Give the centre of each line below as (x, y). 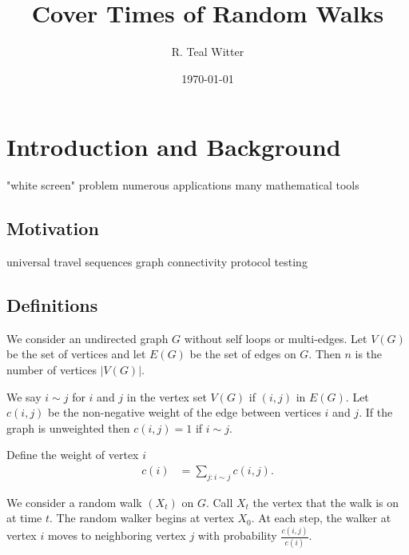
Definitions (52, 305)
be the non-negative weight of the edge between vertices (185, 412)
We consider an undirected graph (87, 338)
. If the (376, 412)
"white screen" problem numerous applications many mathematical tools (183, 185)
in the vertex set (167, 396)
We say (24, 396)
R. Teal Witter (208, 52)
